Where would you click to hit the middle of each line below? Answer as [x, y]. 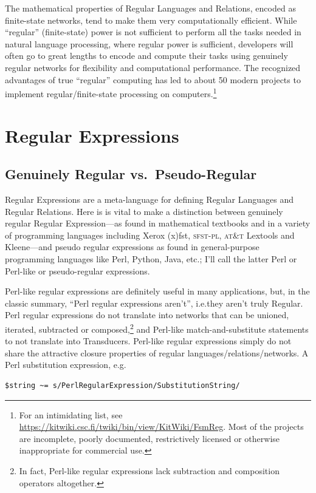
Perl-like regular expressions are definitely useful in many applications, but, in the [157, 291]
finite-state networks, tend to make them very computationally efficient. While [151, 20]
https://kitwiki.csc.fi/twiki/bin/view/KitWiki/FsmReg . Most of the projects [161, 427]
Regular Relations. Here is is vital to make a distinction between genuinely [144, 211]
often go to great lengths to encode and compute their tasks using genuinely [146, 56]
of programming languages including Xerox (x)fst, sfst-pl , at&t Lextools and [150, 235]
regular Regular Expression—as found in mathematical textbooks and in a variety [158, 223]
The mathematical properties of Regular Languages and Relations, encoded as [150, 8]
